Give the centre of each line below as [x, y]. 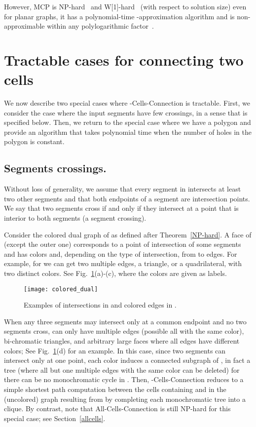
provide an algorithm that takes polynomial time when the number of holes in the [128, 132]
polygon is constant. [34, 141]
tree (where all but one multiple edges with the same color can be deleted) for [122, 369]
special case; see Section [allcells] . [55, 418]
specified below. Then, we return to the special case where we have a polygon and [128, 122]
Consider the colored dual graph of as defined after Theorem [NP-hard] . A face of [128, 234]
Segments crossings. [55, 168]
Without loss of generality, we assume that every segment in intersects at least [123, 189]
